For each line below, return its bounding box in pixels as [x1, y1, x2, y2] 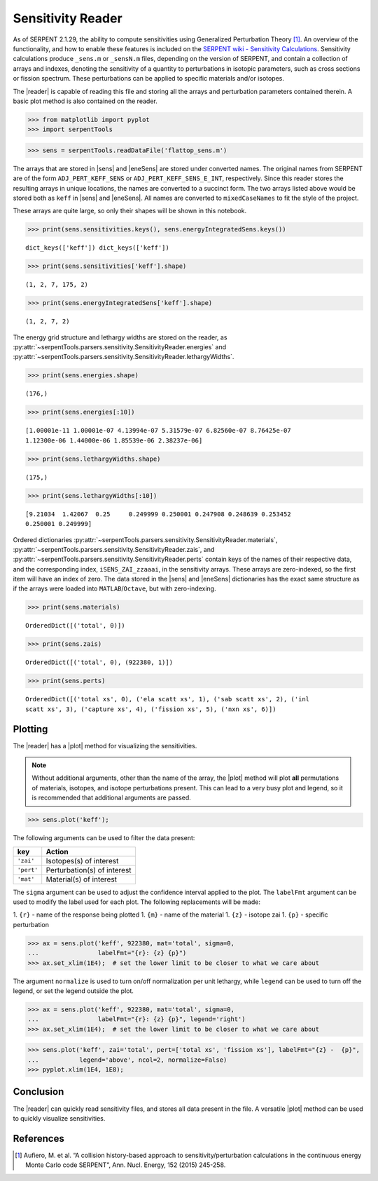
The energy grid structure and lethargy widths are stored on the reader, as [13, 333, 227, 342]
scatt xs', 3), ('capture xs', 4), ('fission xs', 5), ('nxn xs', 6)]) [25, 705, 276, 713]
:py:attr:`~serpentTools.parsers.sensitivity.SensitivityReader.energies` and [13, 343, 227, 351]
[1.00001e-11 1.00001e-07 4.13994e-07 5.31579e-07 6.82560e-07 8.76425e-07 [25, 426, 291, 435]
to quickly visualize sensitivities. [13, 1114, 106, 1122]
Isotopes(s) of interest [45, 856, 119, 865]
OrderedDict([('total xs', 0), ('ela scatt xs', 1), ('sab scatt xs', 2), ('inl [25, 695, 310, 703]
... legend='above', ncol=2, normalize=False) [27, 1055, 227, 1064]
